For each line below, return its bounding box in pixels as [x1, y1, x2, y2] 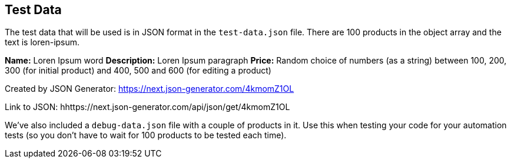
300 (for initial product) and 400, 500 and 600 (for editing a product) [5, 65, 271, 76]
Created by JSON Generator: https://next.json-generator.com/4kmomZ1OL [5, 84, 294, 94]
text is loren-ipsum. [5, 37, 80, 48]
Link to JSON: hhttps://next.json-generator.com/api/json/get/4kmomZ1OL [5, 102, 290, 112]
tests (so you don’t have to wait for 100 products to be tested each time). [5, 130, 287, 141]
